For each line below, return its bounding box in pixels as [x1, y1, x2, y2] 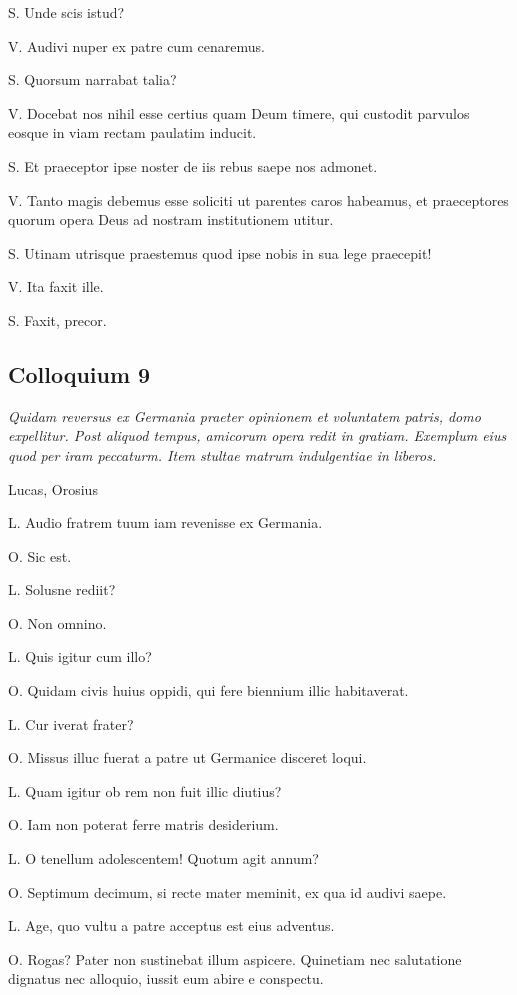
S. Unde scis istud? [8, 2, 125, 22]
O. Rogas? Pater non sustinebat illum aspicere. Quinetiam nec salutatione [8, 948, 462, 969]
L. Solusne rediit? [8, 579, 116, 600]
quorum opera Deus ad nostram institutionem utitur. [8, 209, 334, 230]
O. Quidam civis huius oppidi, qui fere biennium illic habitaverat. [8, 680, 409, 701]
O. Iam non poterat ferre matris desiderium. [8, 814, 279, 835]
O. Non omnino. [8, 612, 107, 633]
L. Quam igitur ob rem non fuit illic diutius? [8, 780, 282, 801]
